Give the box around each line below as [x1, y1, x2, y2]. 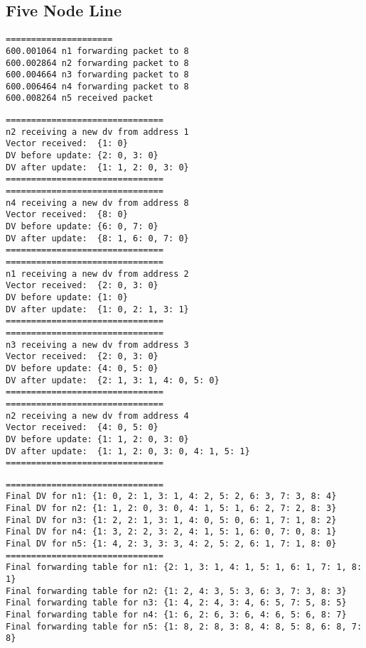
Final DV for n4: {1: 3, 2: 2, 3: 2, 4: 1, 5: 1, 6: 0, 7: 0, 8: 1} [6, 527, 337, 537]
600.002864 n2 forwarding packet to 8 [6, 57, 189, 68]
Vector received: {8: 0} [6, 209, 128, 220]
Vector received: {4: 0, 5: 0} [6, 422, 158, 433]
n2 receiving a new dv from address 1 [6, 126, 189, 137]
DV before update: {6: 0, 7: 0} [6, 221, 158, 232]
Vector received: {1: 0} [6, 138, 128, 149]
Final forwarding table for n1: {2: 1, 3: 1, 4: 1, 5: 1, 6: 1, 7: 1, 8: [6, 562, 362, 573]
